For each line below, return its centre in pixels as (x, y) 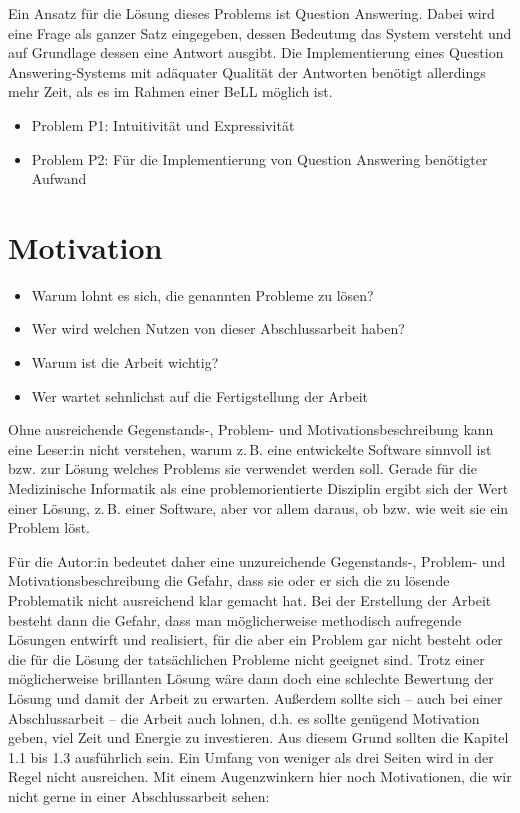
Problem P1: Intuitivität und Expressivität (163, 124)
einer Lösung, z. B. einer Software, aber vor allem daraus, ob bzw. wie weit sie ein (258, 507)
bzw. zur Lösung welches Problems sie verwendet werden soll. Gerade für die (242, 468)
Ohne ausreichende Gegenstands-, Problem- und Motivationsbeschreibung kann (251, 429)
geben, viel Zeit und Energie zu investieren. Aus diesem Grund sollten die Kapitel (258, 737)
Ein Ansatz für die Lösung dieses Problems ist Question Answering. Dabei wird (251, 13)
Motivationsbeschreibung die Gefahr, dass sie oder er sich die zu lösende (229, 580)
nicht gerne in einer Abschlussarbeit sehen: (139, 795)
